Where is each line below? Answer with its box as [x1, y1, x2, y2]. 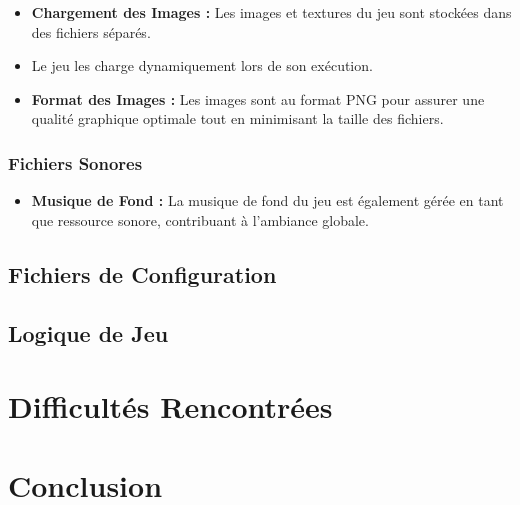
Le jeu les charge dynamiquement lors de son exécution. [31, 55, 373, 76]
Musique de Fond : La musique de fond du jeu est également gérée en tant [31, 190, 504, 211]
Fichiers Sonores [8, 150, 143, 175]
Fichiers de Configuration [8, 258, 277, 289]
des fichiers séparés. [31, 21, 151, 42]
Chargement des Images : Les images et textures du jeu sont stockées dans [31, 2, 512, 22]
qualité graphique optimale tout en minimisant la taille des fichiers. [31, 108, 444, 129]
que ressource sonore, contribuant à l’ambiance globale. [31, 209, 369, 230]
